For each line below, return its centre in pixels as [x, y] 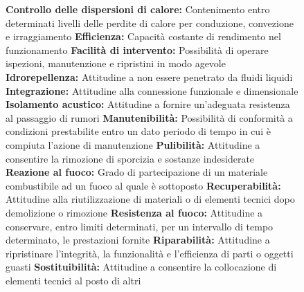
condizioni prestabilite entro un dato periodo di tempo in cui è [138, 131]
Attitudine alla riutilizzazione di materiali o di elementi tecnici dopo [150, 199]
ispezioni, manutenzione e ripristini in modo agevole [116, 63]
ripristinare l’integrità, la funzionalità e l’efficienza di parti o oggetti [150, 253]
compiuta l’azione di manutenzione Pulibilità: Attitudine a [133, 144]
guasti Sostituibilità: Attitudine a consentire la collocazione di [141, 267]
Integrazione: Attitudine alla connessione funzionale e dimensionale [152, 90]
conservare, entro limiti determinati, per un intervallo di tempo [140, 226]
